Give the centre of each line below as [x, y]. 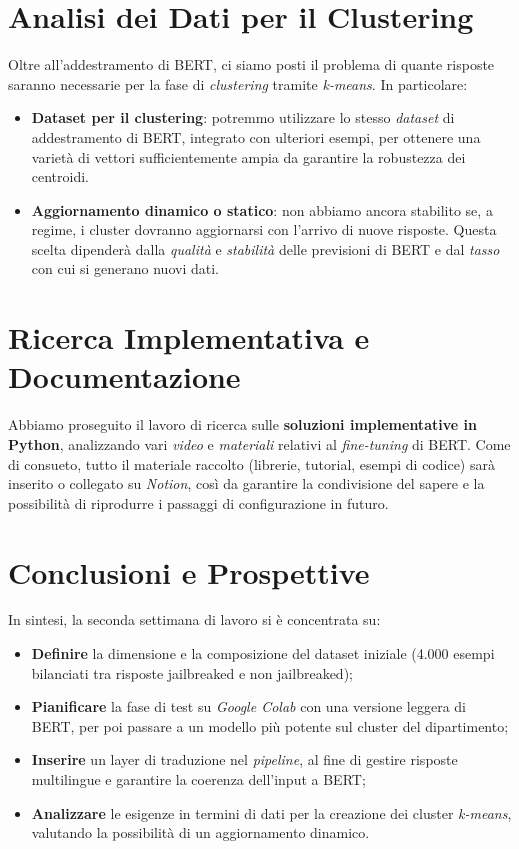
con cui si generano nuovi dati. [125, 268]
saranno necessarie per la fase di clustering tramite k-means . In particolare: [238, 83]
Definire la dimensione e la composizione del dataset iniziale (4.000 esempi [263, 653]
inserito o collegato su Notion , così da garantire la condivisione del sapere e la [246, 483]
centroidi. [60, 176]
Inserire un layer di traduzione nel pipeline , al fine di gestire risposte [244, 759]
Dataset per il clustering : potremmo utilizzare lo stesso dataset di [243, 117]
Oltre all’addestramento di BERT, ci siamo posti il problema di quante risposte [251, 64]
